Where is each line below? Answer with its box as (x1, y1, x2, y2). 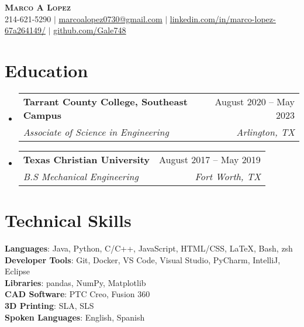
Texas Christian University (23, 152, 150, 166)
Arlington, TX (236, 125, 295, 139)
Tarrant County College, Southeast (23, 94, 188, 108)
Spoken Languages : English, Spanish (5, 311, 145, 323)
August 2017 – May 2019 (159, 152, 261, 166)
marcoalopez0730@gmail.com (58, 12, 163, 25)
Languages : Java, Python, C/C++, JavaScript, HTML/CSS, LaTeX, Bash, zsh (5, 242, 293, 254)
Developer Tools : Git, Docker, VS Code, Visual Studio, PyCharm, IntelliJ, (5, 253, 281, 266)
